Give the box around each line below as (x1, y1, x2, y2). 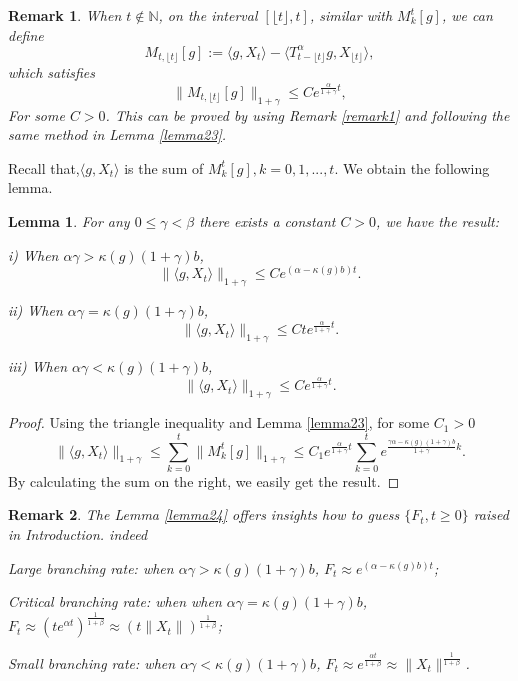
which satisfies (8, 62, 95, 83)
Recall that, (8, 157, 80, 178)
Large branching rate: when (8, 557, 174, 578)
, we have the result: (376, 210, 500, 231)
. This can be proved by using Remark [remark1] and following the (105, 104, 510, 125)
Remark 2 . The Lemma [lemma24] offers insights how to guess (8, 504, 400, 525)
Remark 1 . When (8, 5, 122, 25)
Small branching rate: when (8, 652, 176, 673)
